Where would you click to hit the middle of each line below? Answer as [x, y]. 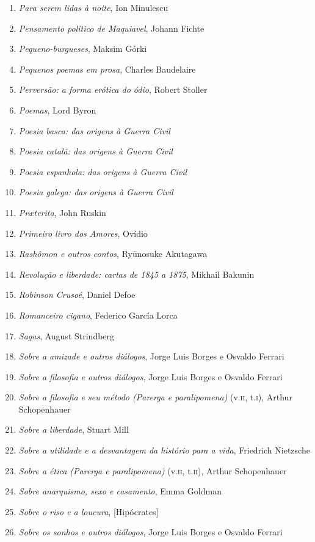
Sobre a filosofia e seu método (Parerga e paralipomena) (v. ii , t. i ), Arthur [155, 397]
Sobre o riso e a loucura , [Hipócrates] [89, 511]
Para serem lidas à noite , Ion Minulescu [93, 7]
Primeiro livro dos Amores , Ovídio [83, 233]
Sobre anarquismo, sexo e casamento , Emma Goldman [120, 491]
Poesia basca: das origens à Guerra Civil [94, 130]
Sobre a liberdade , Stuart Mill [74, 429]
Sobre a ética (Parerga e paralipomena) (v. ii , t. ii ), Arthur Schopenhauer [153, 470]
